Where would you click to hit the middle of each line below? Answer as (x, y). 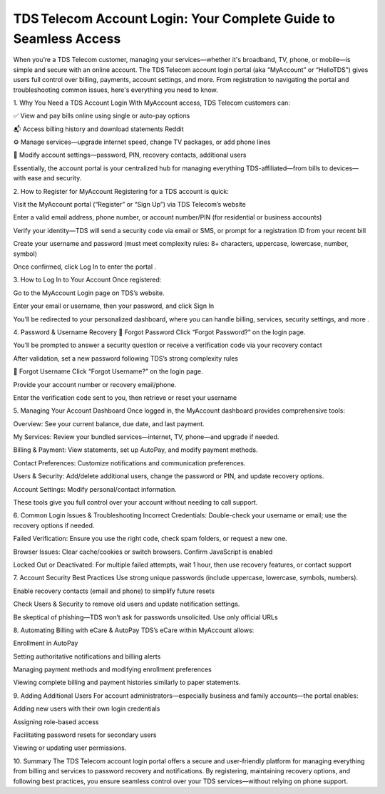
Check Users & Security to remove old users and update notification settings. (127, 604)
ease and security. (55, 178)
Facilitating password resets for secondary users (85, 735)
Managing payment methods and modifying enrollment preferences (112, 669)
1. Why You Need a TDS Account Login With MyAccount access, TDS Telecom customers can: (152, 103)
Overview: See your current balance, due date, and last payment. (109, 423)
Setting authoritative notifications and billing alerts (87, 656)
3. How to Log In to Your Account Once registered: (87, 280)
